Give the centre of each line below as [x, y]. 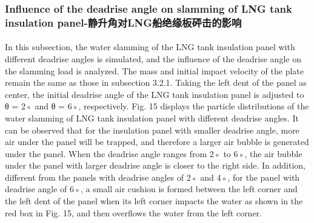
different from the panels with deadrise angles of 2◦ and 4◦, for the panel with [152, 177]
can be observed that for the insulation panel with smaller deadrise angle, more [152, 130]
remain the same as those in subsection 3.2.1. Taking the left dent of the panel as [156, 82]
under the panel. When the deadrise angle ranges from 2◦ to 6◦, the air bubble [154, 153]
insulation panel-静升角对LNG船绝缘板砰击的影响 [123, 22]
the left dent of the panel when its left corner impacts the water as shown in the [154, 201]
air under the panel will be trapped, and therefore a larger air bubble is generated [157, 142]
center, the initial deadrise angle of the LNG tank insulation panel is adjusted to [155, 94]
